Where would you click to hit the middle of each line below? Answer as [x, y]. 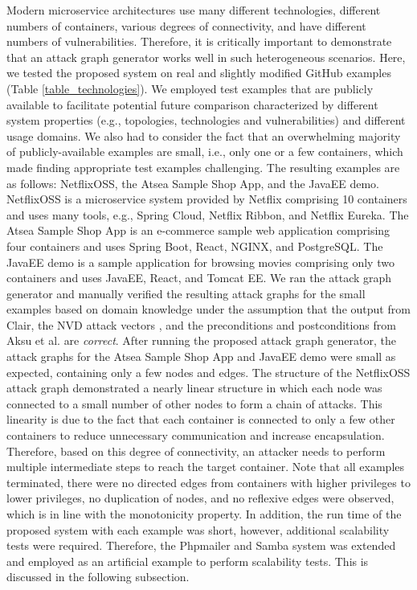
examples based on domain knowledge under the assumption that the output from [208, 309]
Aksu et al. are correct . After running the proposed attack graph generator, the [201, 340]
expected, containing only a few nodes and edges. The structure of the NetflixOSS [208, 372]
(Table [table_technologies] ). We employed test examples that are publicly [190, 88]
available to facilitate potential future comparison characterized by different [192, 104]
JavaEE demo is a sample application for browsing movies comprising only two [200, 262]
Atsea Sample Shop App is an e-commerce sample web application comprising [198, 230]
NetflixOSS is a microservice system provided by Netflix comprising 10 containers [207, 199]
